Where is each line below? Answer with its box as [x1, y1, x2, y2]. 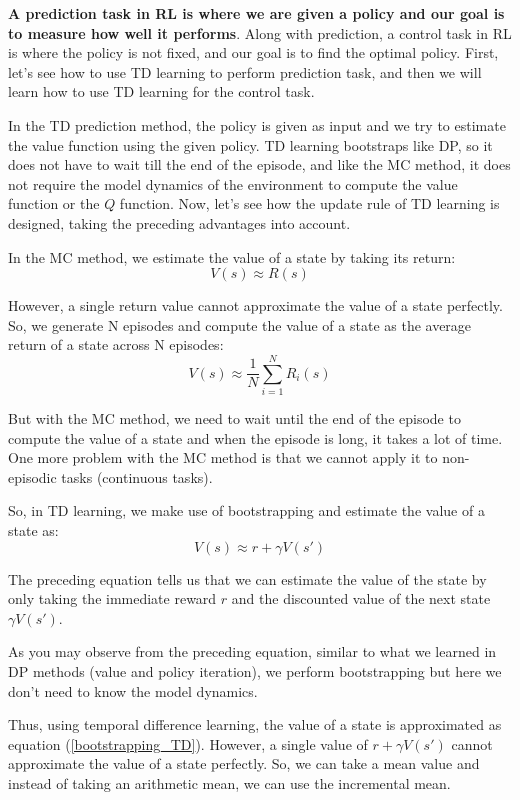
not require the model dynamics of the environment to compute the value [8, 173, 458, 194]
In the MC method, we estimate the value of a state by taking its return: [8, 246, 456, 267]
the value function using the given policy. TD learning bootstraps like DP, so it [8, 134, 493, 155]
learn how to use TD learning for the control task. [8, 81, 315, 102]
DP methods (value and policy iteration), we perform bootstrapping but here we [8, 660, 502, 681]
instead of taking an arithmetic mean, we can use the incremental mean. [8, 772, 451, 793]
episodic [8, 466, 57, 487]
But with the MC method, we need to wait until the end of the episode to [8, 408, 461, 429]
